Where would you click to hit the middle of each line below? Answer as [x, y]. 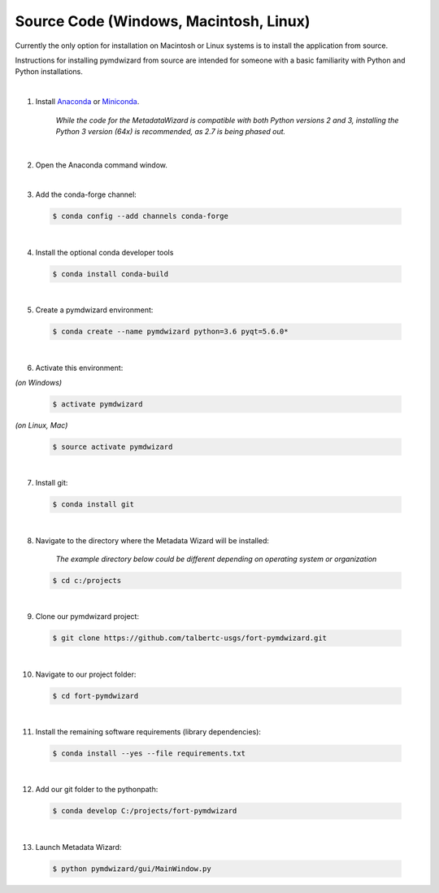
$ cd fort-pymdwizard [96, 696]
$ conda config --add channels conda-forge [141, 216]
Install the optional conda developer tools [104, 252]
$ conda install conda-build [111, 274]
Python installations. [49, 72]
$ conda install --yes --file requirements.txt [149, 754]
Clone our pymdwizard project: [87, 616]
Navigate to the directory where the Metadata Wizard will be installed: [152, 540]
